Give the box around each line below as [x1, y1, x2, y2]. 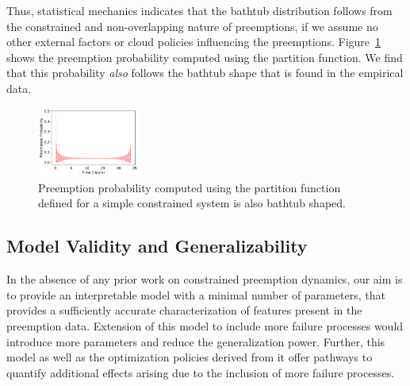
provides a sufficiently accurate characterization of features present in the [6, 302, 362, 318]
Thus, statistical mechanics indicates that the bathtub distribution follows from [6, 2, 393, 18]
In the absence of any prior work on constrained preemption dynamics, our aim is [6, 271, 403, 288]
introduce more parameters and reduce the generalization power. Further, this [6, 333, 385, 349]
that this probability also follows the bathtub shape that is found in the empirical [6, 64, 404, 81]
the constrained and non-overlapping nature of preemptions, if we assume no [6, 17, 378, 34]
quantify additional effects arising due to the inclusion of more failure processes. [6, 364, 395, 380]
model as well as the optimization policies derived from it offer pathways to [6, 349, 373, 365]
